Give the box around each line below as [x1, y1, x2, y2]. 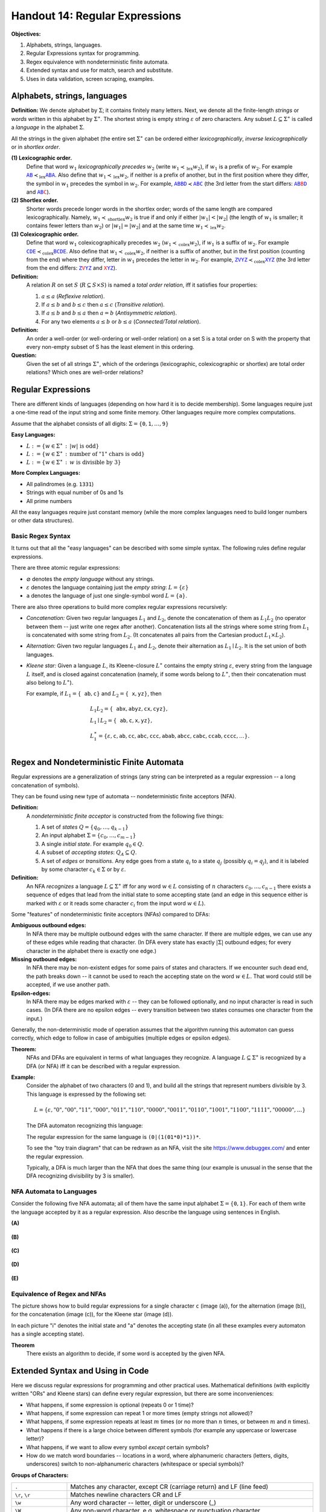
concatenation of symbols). [11, 781, 80, 789]
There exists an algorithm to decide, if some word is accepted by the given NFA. [26, 1349, 226, 1357]
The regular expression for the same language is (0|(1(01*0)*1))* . [26, 1133, 201, 1140]
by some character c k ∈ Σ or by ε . [41, 865, 126, 874]
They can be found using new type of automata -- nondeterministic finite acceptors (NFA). [11, 792, 237, 800]
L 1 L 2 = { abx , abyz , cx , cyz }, [89, 705, 168, 714]
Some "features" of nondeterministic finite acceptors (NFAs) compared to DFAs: [11, 910, 211, 917]
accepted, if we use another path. [26, 981, 110, 988]
